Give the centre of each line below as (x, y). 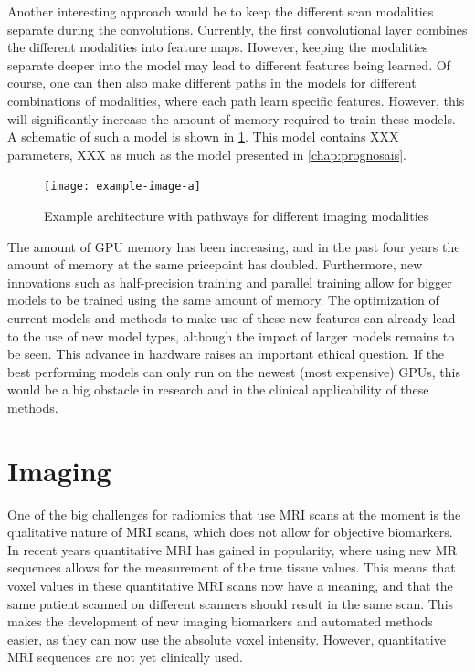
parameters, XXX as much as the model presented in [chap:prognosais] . (207, 154)
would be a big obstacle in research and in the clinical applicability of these (218, 389)
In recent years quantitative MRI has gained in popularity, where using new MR (232, 549)
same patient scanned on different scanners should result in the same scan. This (231, 603)
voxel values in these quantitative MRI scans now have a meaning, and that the (230, 586)
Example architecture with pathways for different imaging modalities (237, 215)
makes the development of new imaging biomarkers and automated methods (220, 621)
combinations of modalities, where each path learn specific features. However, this (236, 100)
